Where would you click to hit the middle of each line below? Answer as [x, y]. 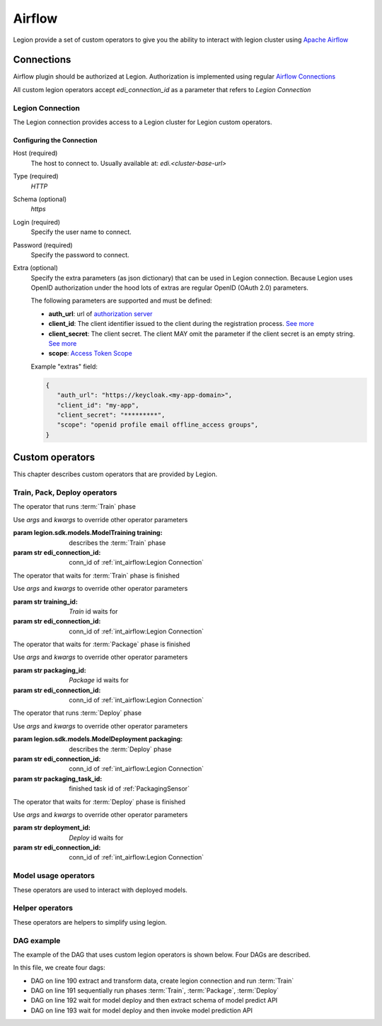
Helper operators [43, 908]
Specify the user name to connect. [81, 232]
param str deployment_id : [52, 828]
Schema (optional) [40, 199]
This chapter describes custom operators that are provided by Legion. [115, 474]
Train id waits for [93, 611]
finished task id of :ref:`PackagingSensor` [129, 789]
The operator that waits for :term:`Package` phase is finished [102, 644]
